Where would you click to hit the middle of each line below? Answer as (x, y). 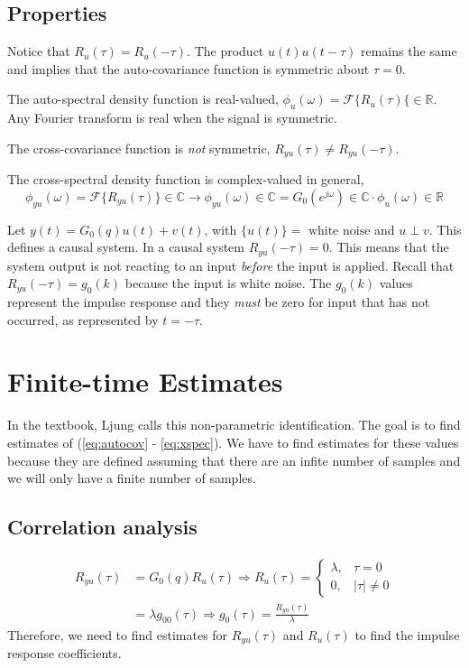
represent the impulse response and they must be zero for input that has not (219, 302)
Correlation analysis (102, 527)
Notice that (39, 51)
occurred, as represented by (83, 319)
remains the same (409, 51)
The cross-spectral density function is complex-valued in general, (186, 179)
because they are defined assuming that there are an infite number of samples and (234, 460)
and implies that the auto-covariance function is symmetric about (189, 68)
